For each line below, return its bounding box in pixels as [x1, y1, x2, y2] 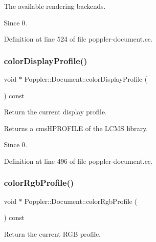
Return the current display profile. [4, 107, 107, 117]
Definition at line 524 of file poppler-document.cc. [4, 34, 153, 44]
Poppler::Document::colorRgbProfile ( [24, 196, 137, 206]
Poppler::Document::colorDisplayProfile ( [24, 74, 148, 84]
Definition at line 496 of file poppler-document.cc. [4, 155, 153, 166]
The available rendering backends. [4, 1, 106, 11]
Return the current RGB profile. [4, 228, 101, 239]
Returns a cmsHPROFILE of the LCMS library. [4, 123, 148, 133]
